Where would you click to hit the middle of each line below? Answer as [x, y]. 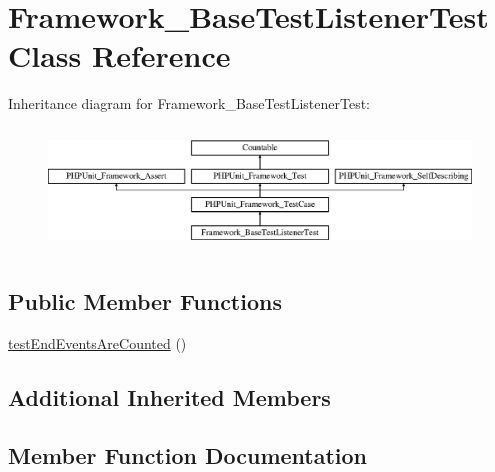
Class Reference [119, 55]
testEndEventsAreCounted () [97, 342]
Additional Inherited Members [169, 396]
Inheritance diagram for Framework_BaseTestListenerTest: [189, 103]
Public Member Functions [145, 300]
